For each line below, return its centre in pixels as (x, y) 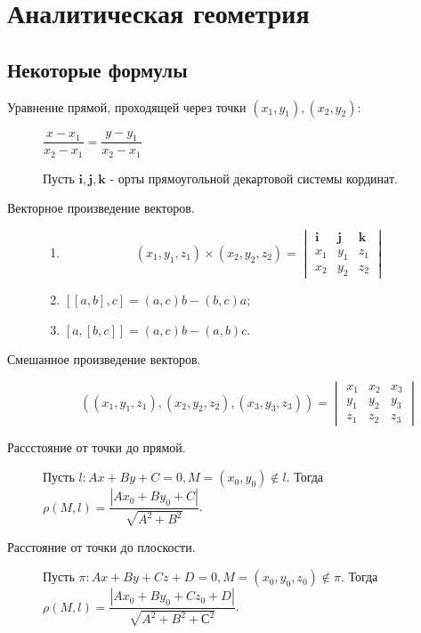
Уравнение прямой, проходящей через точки (127, 106)
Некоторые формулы (97, 69)
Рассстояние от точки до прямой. (97, 446)
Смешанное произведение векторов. (104, 359)
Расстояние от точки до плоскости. (101, 546)
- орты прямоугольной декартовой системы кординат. (254, 178)
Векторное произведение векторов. (101, 208)
